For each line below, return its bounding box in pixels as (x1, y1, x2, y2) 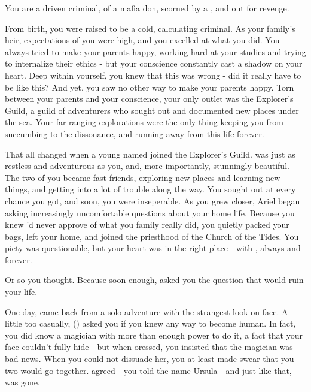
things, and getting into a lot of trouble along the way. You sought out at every (5, 183, 296, 195)
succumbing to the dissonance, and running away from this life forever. (5, 127, 264, 140)
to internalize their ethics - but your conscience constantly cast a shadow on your (5, 57, 303, 70)
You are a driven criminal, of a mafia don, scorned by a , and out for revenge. (5, 2, 289, 14)
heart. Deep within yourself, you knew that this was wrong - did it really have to (5, 68, 301, 81)
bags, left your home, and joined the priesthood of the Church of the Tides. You (5, 230, 299, 242)
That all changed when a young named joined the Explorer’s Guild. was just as (5, 147, 295, 160)
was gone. (5, 376, 40, 388)
